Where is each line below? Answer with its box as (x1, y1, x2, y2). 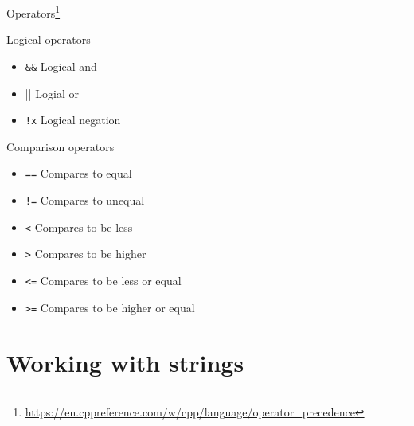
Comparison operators (6, 138, 115, 154)
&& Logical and (25, 57, 97, 74)
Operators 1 (6, 2, 61, 21)
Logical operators (6, 31, 91, 48)
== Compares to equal (25, 165, 132, 182)
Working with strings (6, 346, 244, 378)
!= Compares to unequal (25, 192, 145, 209)
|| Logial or (25, 84, 79, 101)
